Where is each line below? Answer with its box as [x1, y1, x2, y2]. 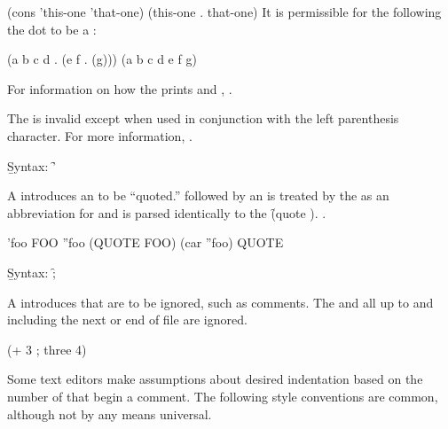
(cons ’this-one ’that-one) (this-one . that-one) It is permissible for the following [7, 3, 442, 20]
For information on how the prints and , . [7, 79, 232, 97]
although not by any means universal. [7, 404, 212, 423]
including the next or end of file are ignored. [7, 310, 248, 329]
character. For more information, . [7, 126, 193, 144]
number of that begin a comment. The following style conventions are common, [7, 386, 438, 405]
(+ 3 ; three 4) [7, 339, 87, 358]
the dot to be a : [7, 19, 97, 38]
